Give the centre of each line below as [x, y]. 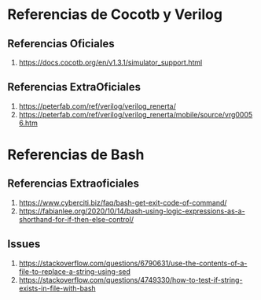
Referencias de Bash [76, 154]
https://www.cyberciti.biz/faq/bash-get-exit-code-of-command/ [123, 202]
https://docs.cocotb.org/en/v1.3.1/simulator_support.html [110, 62]
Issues [24, 244]
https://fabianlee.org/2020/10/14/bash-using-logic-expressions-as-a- [132, 211]
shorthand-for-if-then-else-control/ [76, 219]
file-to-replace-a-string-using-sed [75, 271]
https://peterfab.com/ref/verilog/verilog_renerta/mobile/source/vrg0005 [136, 114]
